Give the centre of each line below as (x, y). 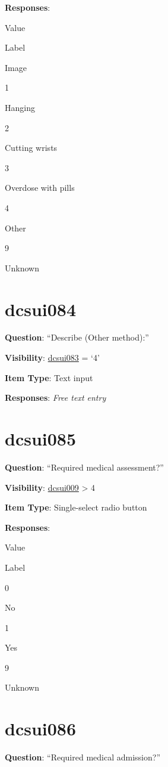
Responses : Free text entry (56, 398)
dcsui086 (41, 729)
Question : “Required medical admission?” (83, 757)
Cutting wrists (31, 148)
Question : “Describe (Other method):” (77, 337)
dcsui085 (41, 438)
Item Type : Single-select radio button (76, 507)
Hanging (20, 107)
